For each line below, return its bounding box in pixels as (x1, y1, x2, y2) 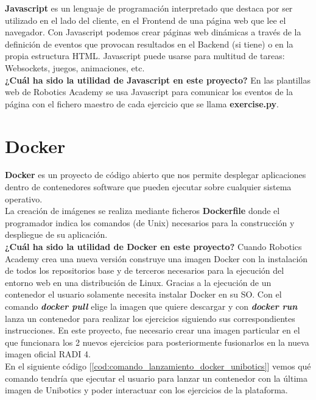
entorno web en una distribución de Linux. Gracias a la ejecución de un (5, 276, 272, 288)
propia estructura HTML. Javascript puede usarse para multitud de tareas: (5, 49, 285, 62)
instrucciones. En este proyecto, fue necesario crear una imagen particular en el (5, 324, 300, 337)
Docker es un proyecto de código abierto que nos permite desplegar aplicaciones (5, 168, 306, 181)
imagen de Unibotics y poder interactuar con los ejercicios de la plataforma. (5, 384, 288, 396)
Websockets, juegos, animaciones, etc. (5, 61, 145, 74)
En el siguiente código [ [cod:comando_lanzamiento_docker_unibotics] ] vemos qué (5, 359, 311, 372)
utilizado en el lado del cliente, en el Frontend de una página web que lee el (5, 13, 286, 26)
